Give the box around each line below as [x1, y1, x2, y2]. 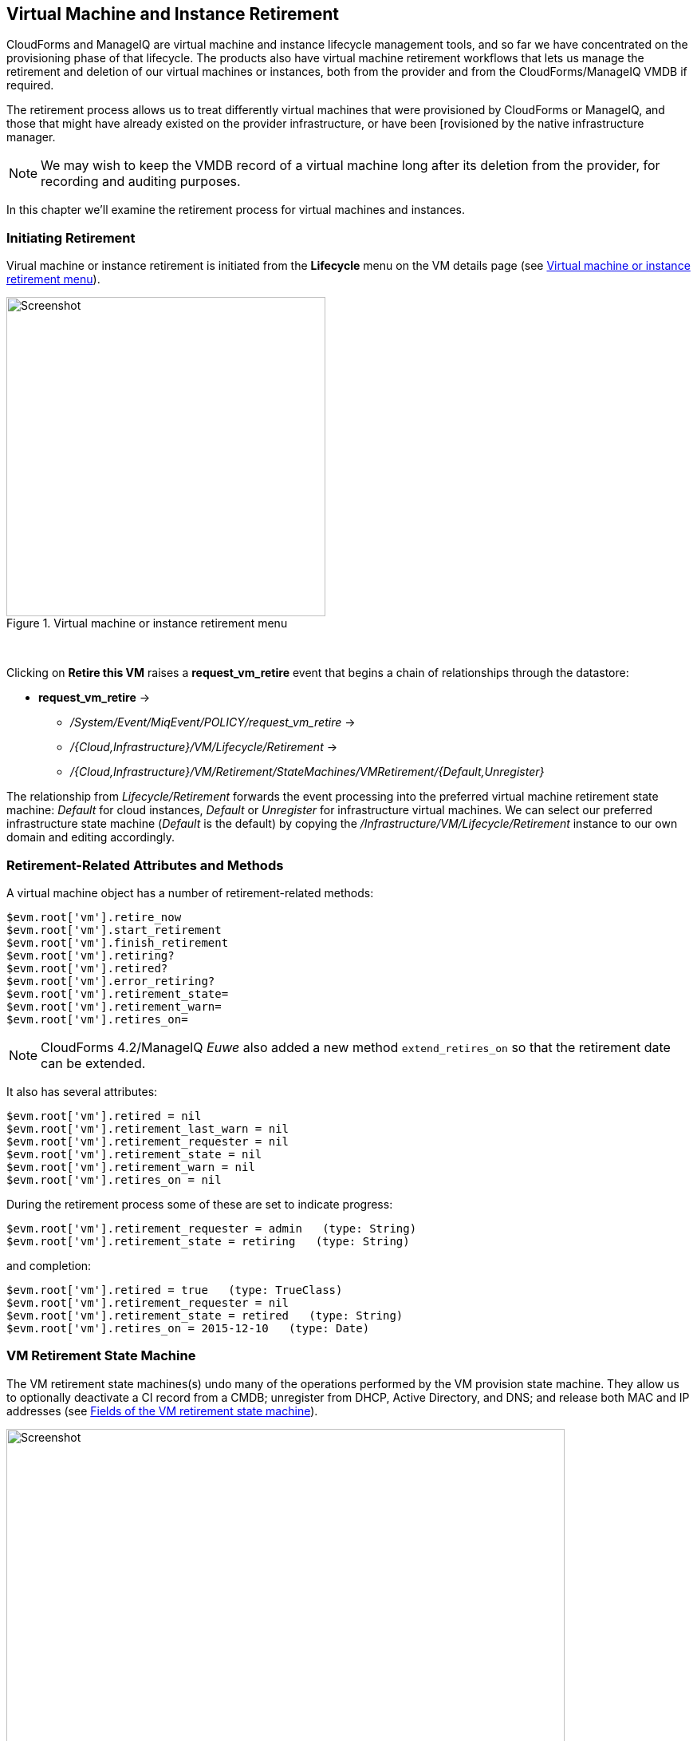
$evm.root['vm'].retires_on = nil [6, 1173, 222, 1186]
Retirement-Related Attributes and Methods [6, 857, 284, 873]
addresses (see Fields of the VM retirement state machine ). [6, 1403, 318, 1418]
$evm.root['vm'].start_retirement [6, 923, 222, 936]
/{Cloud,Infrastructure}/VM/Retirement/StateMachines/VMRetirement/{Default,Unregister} [70, 765, 545, 779]
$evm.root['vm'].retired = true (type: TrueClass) [6, 1283, 343, 1296]
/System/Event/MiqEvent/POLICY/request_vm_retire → [70, 715, 356, 730]
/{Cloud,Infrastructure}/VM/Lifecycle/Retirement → [70, 740, 338, 754]
